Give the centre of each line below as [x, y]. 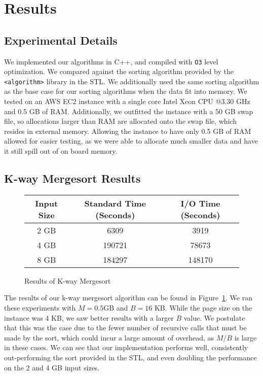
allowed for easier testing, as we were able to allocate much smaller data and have [131, 141]
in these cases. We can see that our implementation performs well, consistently [126, 347]
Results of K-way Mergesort [68, 280]
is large [246, 337]
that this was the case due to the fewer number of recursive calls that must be [125, 328]
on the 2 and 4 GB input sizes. [52, 367]
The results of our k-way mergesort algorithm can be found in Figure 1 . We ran [128, 298]
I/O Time [200, 203]
